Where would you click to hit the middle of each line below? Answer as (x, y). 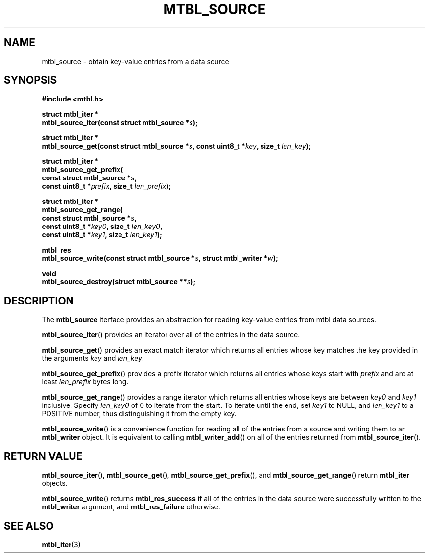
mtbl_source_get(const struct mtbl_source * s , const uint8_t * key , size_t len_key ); (176, 146)
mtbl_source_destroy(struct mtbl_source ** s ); (119, 282)
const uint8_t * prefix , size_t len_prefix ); (107, 186)
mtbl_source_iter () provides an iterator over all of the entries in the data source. (171, 335)
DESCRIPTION (39, 301)
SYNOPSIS (31, 80)
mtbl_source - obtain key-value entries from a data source (135, 61)
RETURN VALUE (43, 456)
